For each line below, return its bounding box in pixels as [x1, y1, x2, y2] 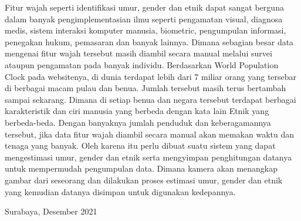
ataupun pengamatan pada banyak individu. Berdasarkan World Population [5, 58, 279, 71]
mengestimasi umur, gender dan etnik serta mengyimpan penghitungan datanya [5, 150, 292, 163]
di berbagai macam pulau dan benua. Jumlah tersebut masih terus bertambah [5, 82, 286, 94]
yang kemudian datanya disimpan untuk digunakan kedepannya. [5, 185, 236, 197]
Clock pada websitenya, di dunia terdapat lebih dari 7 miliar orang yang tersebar [5, 70, 297, 82]
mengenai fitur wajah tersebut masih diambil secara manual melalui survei [5, 47, 272, 59]
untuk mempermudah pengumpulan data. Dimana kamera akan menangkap [5, 162, 278, 175]
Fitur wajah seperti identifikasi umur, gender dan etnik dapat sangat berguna [5, 1, 284, 13]
